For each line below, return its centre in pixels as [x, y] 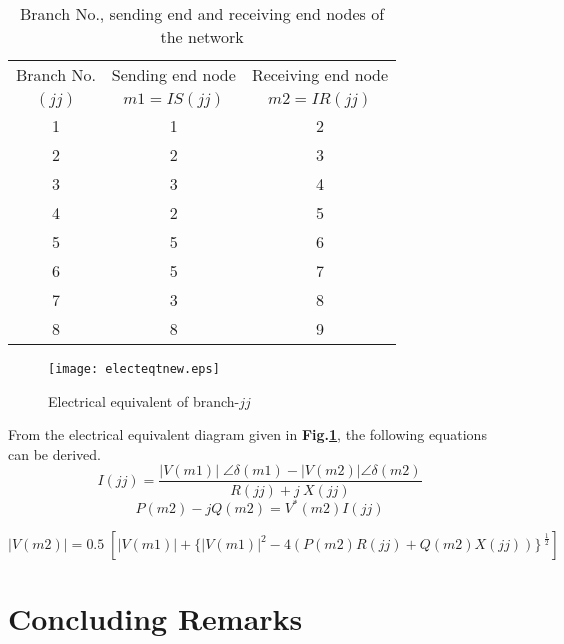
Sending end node [173, 74]
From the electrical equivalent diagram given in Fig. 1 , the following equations [247, 434]
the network [202, 36]
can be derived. [54, 453]
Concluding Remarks [155, 618]
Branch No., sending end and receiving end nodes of [202, 13]
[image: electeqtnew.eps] [134, 369]
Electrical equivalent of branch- [144, 400]
